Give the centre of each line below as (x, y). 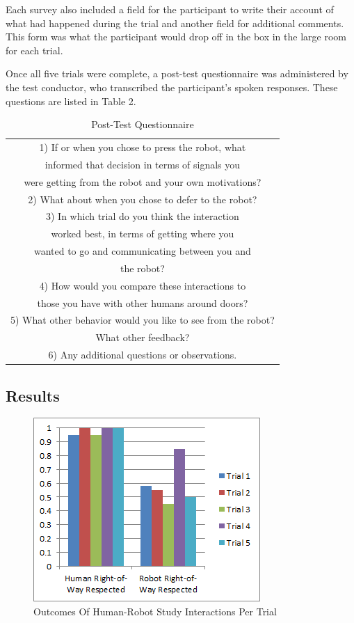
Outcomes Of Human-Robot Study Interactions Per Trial (155, 612)
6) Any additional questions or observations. (143, 355)
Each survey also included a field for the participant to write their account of (170, 9)
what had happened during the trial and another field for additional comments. (175, 23)
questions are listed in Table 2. (71, 101)
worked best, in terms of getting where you (143, 234)
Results (33, 395)
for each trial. (34, 50)
